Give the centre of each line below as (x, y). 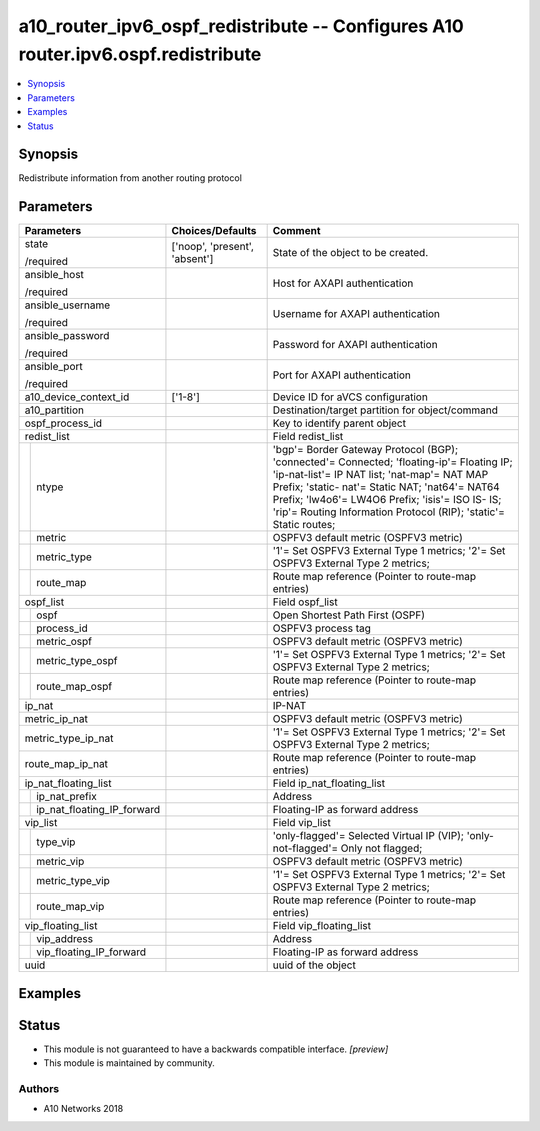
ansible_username (67, 305)
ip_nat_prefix (66, 797)
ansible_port (54, 367)
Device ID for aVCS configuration (350, 397)
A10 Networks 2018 (83, 1109)
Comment (296, 231)
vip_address (65, 939)
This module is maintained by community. (129, 1063)
